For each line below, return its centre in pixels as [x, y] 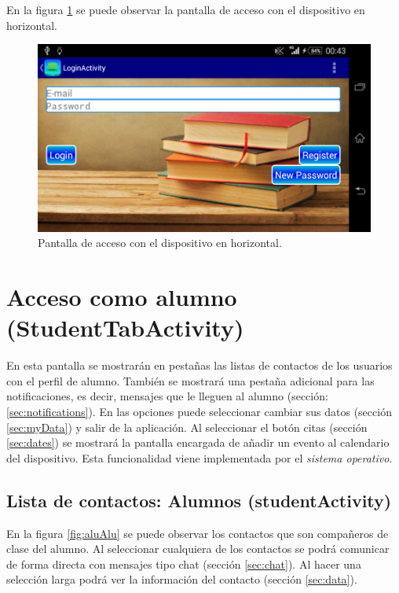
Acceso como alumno [122, 297]
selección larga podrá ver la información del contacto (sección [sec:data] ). [182, 579]
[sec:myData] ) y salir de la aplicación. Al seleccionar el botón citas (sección [187, 427]
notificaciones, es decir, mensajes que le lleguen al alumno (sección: [167, 396]
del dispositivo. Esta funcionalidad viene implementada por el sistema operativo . [199, 457]
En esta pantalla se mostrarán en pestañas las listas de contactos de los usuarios [199, 365]
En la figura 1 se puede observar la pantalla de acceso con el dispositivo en [186, 9]
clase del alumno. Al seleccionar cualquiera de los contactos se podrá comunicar [198, 549]
